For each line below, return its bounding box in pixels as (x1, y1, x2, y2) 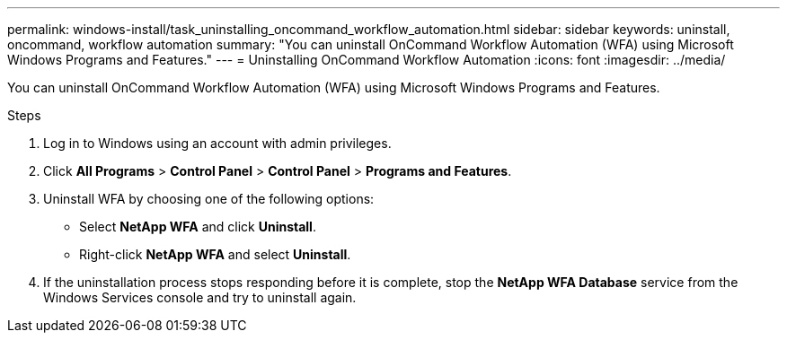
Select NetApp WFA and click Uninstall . (79, 219, 316, 234)
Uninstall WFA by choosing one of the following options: (43, 191, 375, 206)
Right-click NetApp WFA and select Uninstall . (79, 247, 351, 262)
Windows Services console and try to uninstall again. (43, 290, 357, 305)
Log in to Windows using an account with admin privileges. (43, 135, 392, 151)
